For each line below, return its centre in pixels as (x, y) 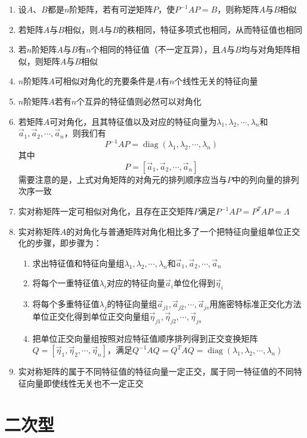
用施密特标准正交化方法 (255, 304)
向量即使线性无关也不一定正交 (85, 383)
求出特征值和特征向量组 (78, 263)
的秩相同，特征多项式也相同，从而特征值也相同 (211, 29)
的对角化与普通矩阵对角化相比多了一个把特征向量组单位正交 (183, 231)
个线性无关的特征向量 (216, 81)
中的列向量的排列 (266, 179)
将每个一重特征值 (66, 283)
